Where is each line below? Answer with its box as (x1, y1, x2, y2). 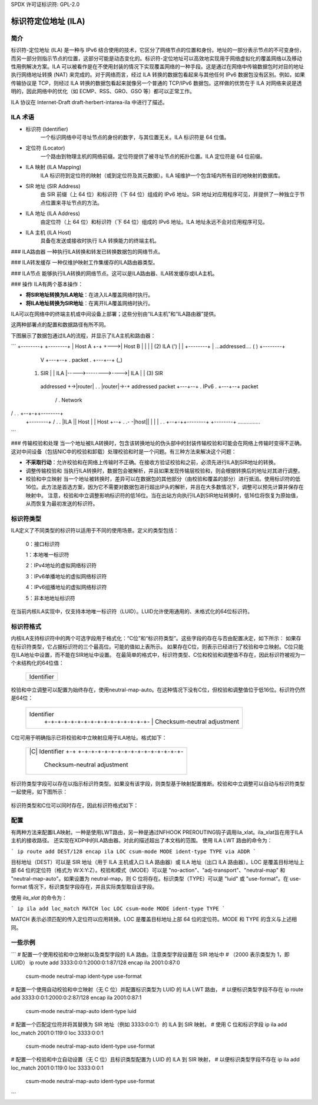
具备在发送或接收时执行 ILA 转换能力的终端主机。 (40, 237, 160, 244)
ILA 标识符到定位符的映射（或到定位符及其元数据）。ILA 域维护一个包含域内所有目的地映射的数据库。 (40, 171, 284, 179)
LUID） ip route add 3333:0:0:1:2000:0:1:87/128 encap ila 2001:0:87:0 (11, 959, 180, 966)
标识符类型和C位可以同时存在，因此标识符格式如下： (11, 802, 139, 809)
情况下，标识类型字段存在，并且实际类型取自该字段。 (28, 884, 158, 891)
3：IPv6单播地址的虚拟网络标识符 (25, 573, 107, 580)
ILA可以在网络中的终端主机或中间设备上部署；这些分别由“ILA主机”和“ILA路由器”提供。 (11, 310, 219, 317)
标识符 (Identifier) (25, 125, 68, 133)
